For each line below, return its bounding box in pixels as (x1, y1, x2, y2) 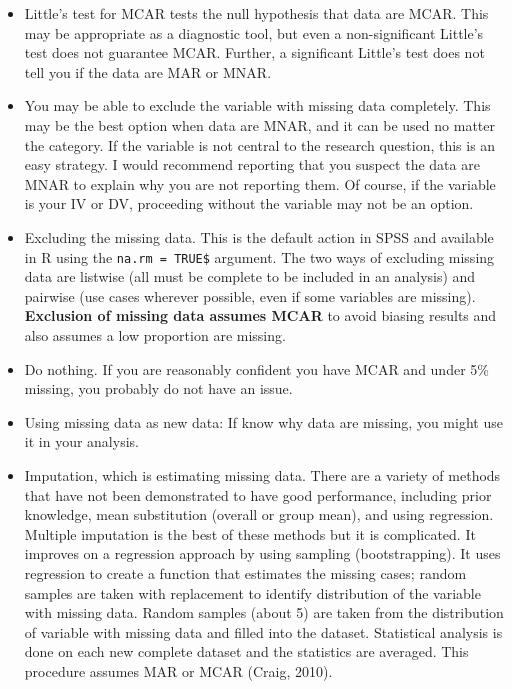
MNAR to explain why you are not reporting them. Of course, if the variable (24, 173, 496, 194)
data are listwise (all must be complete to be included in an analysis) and (24, 266, 476, 287)
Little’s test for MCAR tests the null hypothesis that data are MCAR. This (24, 3, 489, 23)
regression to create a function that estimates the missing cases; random (24, 562, 467, 583)
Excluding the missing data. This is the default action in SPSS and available (24, 226, 494, 247)
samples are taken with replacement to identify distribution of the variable (24, 582, 481, 603)
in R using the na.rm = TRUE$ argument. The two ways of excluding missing (24, 246, 495, 267)
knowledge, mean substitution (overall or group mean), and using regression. (24, 504, 494, 525)
